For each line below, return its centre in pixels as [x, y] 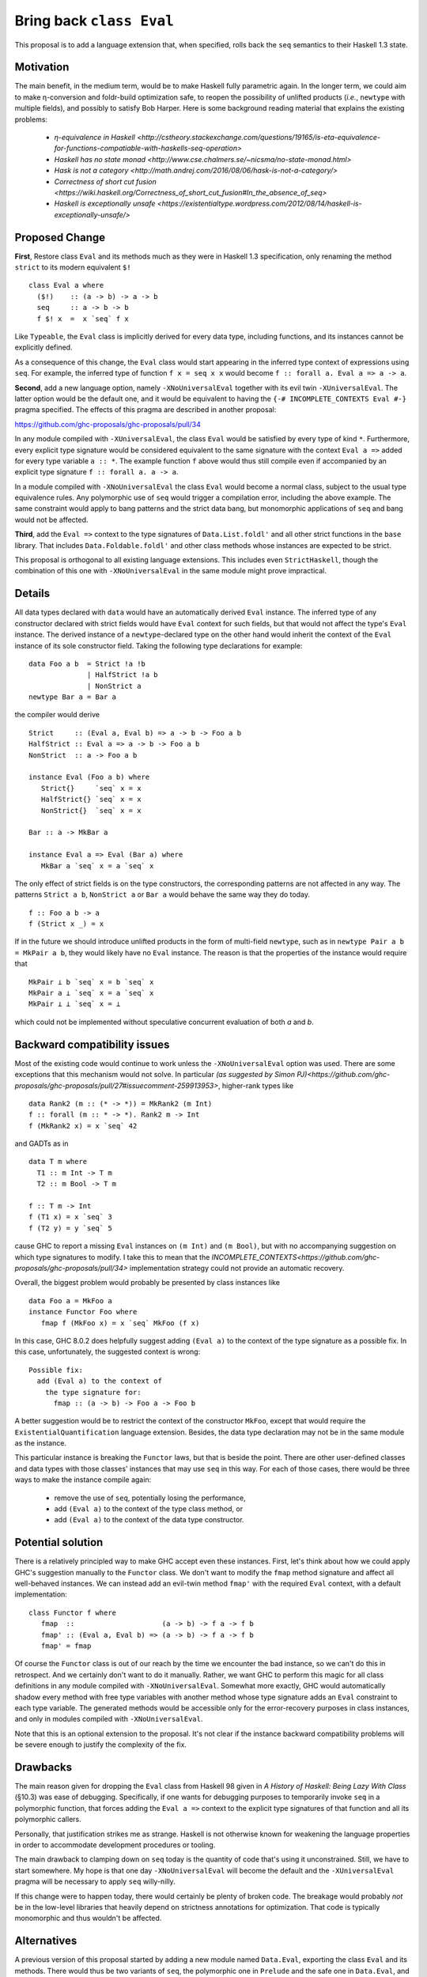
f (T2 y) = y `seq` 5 [70, 1228]
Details [32, 593]
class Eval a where [66, 285]
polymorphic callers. [48, 1820]
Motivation [42, 67]
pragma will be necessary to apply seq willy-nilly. [95, 1881]
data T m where [58, 1162]
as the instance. [41, 1443]
